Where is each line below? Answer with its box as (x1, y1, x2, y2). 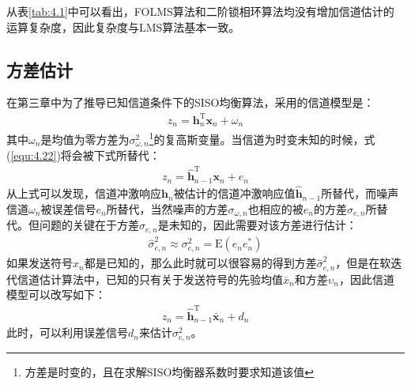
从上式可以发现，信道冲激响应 (6, 185, 161, 202)
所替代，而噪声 (321, 185, 399, 202)
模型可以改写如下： (6, 286, 106, 303)
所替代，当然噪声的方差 (106, 200, 228, 217)
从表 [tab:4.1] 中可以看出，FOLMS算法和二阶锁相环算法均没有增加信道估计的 (6, 3, 394, 19)
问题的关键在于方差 (39, 217, 139, 233)
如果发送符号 (6, 255, 73, 271)
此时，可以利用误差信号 (6, 324, 128, 341)
